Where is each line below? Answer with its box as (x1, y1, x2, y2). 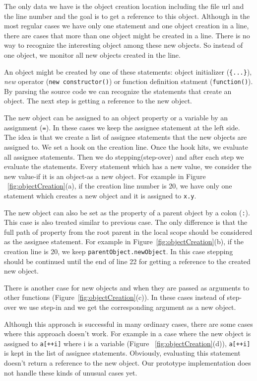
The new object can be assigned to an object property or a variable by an (4, 112, 228, 123)
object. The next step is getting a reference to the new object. (4, 95, 192, 106)
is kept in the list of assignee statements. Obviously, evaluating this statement (4, 348, 241, 358)
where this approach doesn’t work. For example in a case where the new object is (4, 328, 251, 339)
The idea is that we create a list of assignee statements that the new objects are (4, 132, 247, 142)
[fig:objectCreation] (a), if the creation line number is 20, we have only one (7, 181, 232, 191)
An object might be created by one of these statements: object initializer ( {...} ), (4, 66, 252, 77)
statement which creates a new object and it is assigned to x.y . (4, 190, 196, 200)
